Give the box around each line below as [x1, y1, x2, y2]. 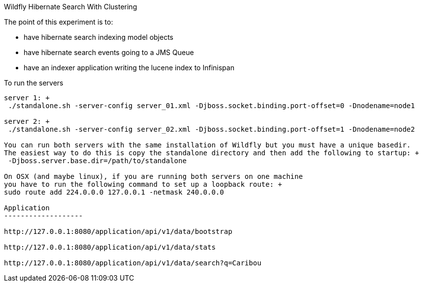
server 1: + [4, 94, 50, 102]
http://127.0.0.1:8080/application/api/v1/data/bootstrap [4, 228, 232, 235]
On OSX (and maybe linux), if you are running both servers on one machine [4, 172, 303, 180]
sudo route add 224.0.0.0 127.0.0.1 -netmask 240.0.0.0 [4, 188, 224, 196]
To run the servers [4, 79, 64, 87]
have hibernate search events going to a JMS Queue [24, 48, 194, 57]
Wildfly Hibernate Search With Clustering [4, 2, 137, 11]
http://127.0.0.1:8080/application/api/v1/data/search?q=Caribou [4, 259, 261, 267]
